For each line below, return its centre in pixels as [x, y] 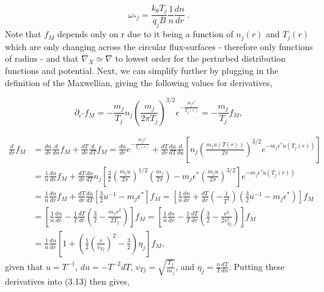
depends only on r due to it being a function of [145, 34]
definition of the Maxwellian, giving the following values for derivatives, [139, 82]
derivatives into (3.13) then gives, [67, 281]
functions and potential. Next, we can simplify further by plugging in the [142, 70]
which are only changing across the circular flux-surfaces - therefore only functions [159, 46]
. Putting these [257, 266]
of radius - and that [42, 58]
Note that [23, 34]
